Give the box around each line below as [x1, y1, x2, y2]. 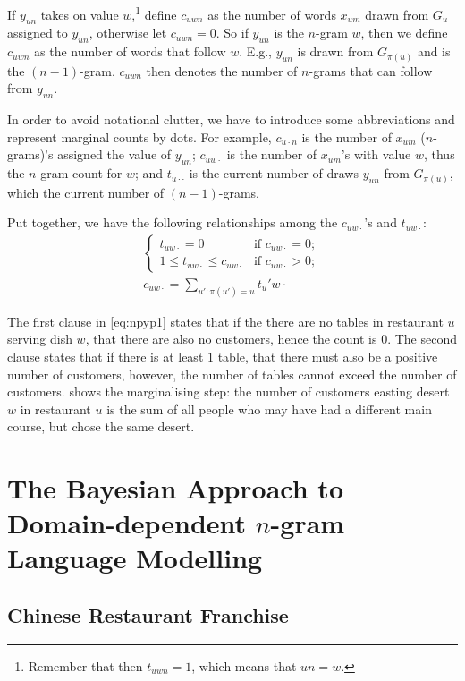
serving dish [7, 329, 72, 348]
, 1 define [131, 3, 177, 23]
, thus [423, 145, 455, 164]
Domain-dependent [7, 505, 247, 541]
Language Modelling [7, 540, 263, 576]
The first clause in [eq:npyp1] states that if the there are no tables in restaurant [7, 311, 444, 330]
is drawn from [297, 42, 374, 61]
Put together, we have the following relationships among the [7, 213, 338, 232]
